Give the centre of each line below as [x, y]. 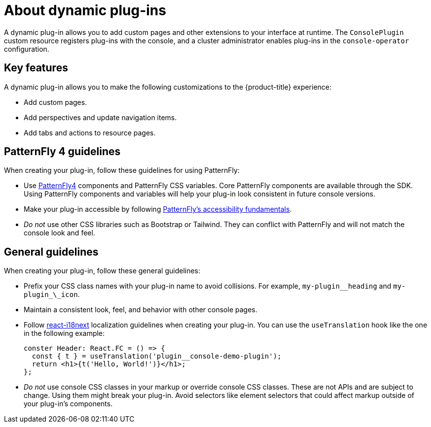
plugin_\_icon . [52, 295]
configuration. [27, 49]
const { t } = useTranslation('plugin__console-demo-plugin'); [157, 356]
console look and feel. [59, 233]
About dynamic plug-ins [85, 10]
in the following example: [64, 333]
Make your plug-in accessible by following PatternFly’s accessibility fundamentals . [158, 209]
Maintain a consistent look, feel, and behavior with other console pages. [141, 310]
